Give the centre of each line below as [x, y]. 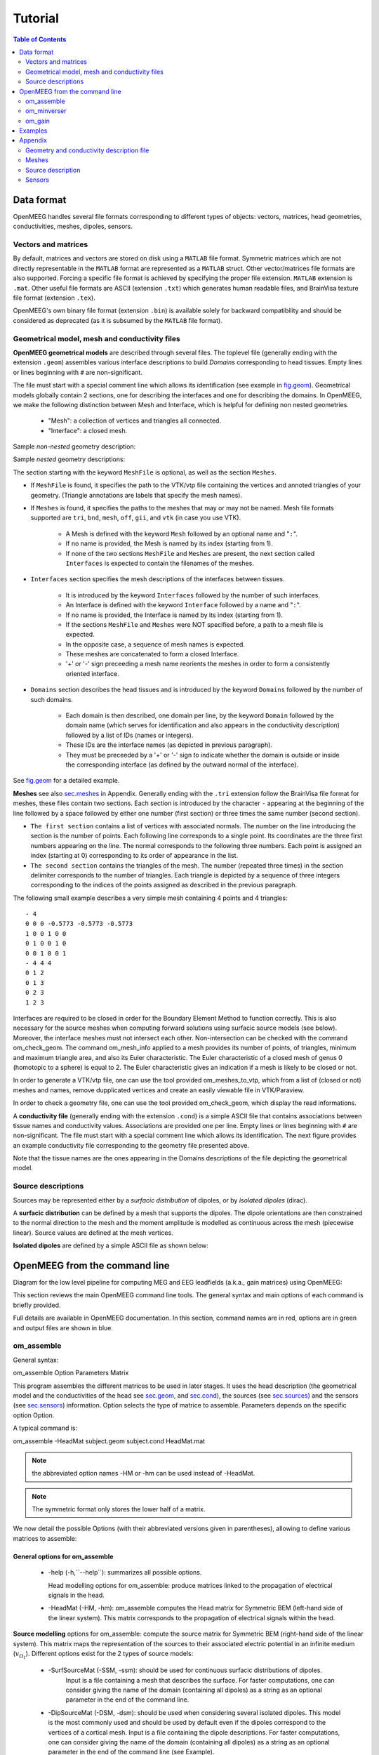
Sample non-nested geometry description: [74, 446]
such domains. [52, 699]
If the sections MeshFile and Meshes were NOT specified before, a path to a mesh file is [194, 624]
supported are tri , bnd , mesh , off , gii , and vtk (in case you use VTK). [136, 518]
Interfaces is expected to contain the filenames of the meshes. [160, 563]
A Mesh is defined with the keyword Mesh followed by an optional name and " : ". [181, 534]
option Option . [34, 1415]
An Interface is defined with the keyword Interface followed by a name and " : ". [183, 605]
